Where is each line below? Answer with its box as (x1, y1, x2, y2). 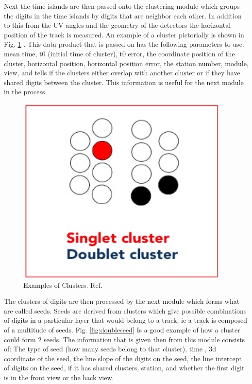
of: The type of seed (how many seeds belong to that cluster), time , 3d (4, 344, 217, 354)
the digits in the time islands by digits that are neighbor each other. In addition (4, 10, 242, 20)
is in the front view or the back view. (4, 372, 114, 382)
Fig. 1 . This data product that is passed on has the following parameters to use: (4, 39, 244, 49)
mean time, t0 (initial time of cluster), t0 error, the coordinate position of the (4, 48, 235, 58)
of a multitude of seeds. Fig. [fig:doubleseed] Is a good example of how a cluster (4, 324, 240, 334)
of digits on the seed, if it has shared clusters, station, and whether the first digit (4, 363, 245, 373)
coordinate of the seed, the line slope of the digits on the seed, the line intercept (4, 353, 242, 363)
